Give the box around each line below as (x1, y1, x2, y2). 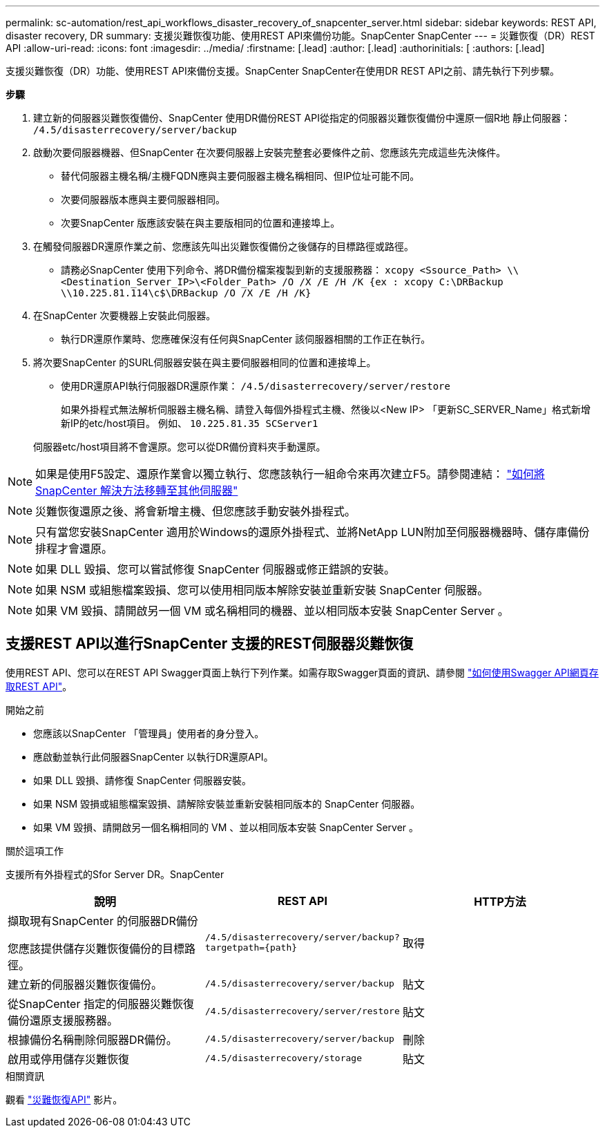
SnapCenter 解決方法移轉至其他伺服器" (35, 484, 238, 497)
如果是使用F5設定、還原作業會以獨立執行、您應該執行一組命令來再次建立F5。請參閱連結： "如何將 (35, 467, 545, 481)
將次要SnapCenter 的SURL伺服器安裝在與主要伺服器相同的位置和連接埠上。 (33, 356, 376, 368)
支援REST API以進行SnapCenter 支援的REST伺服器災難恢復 (6, 635, 414, 653)
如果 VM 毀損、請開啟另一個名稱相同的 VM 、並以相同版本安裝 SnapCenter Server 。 (33, 821, 419, 833)
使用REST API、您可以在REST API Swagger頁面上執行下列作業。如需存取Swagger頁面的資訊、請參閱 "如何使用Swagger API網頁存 (6, 666, 599, 678)
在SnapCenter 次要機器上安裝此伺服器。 (33, 310, 216, 321)
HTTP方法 (474, 894, 526, 908)
